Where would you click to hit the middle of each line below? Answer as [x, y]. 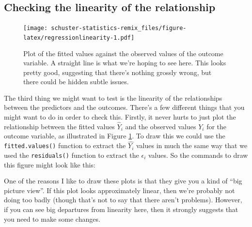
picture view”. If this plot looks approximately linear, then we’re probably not [119, 190]
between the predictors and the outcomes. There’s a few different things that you [124, 107]
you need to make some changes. [52, 219]
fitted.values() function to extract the [65, 145]
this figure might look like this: [50, 164]
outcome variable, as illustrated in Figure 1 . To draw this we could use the [115, 136]
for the [217, 126]
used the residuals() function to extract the [71, 155]
